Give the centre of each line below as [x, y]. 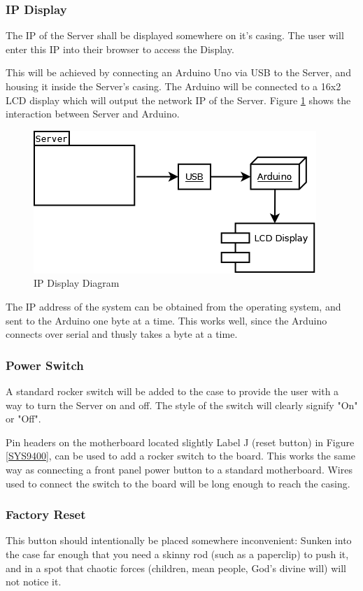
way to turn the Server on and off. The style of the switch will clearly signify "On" [182, 405]
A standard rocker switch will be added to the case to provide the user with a [172, 391]
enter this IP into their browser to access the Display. [120, 49]
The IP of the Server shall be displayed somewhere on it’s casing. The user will [175, 35]
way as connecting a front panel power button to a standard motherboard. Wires [179, 469]
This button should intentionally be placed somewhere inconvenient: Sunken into [179, 540]
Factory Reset [46, 514]
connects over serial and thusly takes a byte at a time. [122, 334]
